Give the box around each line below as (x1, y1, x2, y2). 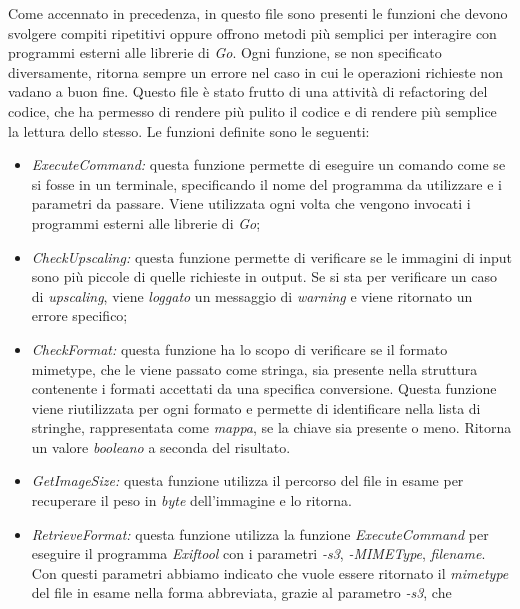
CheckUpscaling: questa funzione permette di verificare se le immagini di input (31, 246, 512, 267)
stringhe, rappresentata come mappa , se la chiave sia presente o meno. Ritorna (31, 417, 512, 438)
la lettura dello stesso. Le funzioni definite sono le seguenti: (8, 120, 370, 141)
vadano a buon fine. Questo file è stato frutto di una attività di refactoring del (8, 81, 488, 102)
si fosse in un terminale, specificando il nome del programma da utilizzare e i (31, 173, 503, 194)
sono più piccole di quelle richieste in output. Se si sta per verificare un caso (31, 266, 498, 287)
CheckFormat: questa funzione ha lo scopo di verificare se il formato (31, 338, 448, 359)
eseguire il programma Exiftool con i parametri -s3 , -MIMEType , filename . (31, 543, 486, 564)
